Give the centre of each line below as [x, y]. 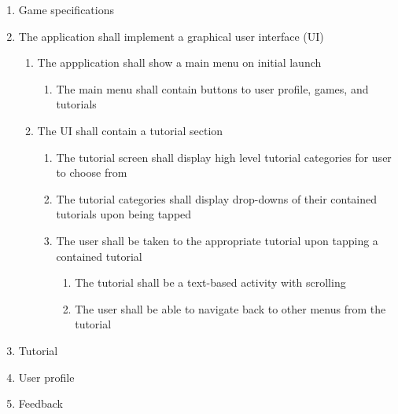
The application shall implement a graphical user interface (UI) [171, 36]
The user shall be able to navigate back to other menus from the [230, 308]
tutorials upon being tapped [124, 214]
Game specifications [66, 9]
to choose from [92, 172]
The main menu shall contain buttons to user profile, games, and [212, 88]
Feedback [41, 403]
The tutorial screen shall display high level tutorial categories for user [224, 157]
